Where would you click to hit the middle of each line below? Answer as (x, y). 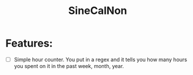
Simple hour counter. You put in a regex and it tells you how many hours (101, 59)
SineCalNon (98, 11)
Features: (29, 43)
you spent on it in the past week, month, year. (69, 66)
